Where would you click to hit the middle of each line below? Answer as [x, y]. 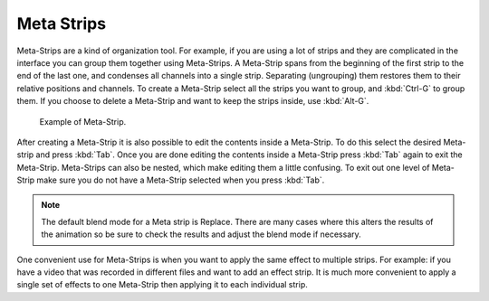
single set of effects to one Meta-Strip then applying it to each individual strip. [162, 285]
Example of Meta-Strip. [83, 121]
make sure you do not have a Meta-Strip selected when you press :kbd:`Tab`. [181, 180]
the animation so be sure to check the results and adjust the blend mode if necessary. [201, 234]
